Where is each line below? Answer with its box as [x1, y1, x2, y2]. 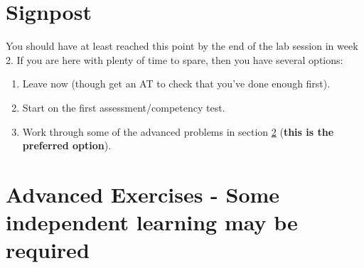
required [6, 235, 90, 264]
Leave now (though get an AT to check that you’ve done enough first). [22, 76, 331, 91]
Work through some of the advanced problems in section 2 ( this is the [22, 124, 334, 139]
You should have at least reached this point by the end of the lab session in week [6, 38, 358, 53]
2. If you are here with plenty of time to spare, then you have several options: [6, 52, 343, 67]
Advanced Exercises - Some [6, 179, 280, 208]
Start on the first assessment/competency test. [22, 100, 225, 114]
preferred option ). [22, 138, 112, 153]
